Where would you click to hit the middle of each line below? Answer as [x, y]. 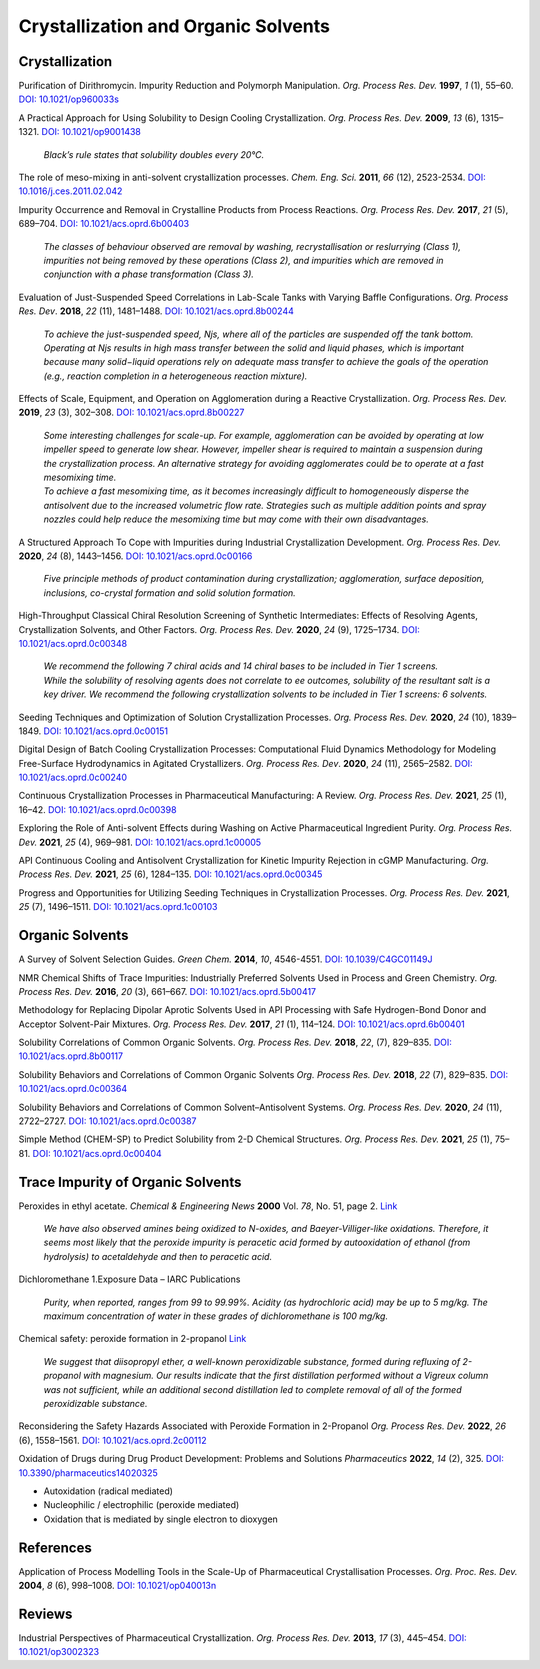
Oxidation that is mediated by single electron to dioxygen [161, 1519]
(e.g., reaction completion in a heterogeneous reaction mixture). [175, 376]
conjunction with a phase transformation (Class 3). [149, 274]
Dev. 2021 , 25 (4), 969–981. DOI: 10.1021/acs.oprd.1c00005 [140, 842]
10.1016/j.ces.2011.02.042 [70, 191]
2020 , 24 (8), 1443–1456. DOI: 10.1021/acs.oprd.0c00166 [135, 556]
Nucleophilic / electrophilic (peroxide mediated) [141, 1505]
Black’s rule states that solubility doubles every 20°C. [154, 154]
